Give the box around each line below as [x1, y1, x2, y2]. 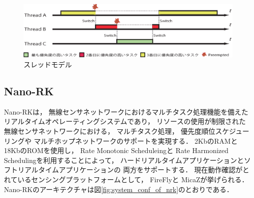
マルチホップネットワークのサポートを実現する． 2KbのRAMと [33, 135, 238, 146]
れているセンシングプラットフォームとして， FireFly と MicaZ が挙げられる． [4, 174, 249, 185]
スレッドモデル [24, 59, 72, 70]
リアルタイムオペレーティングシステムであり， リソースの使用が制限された [4, 116, 246, 126]
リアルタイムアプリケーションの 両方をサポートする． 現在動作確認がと [17, 164, 250, 175]
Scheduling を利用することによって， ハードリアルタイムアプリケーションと [4, 155, 244, 165]
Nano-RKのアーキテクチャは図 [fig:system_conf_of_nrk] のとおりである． [4, 184, 233, 194]
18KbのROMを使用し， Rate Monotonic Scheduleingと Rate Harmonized [4, 145, 229, 156]
